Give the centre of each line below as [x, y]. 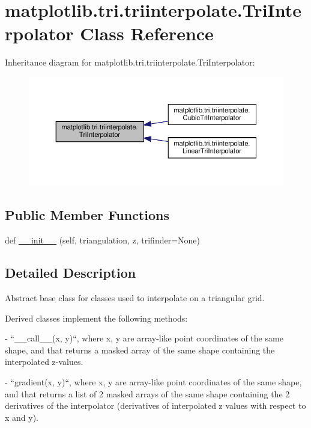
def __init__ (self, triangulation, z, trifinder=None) [102, 240]
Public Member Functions [87, 215]
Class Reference [147, 33]
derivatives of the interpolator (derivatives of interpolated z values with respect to [155, 405]
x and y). [22, 417]
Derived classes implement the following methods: [96, 318]
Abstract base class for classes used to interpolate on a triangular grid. [135, 298]
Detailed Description [71, 273]
